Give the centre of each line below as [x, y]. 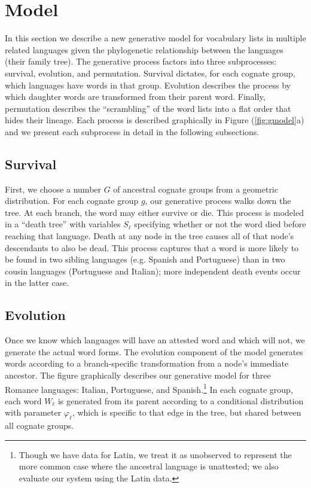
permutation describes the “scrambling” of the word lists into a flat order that [148, 108]
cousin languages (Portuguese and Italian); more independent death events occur [153, 271]
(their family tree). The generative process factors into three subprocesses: [141, 61]
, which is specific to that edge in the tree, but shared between [187, 412]
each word [23, 400]
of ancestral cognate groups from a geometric [196, 189]
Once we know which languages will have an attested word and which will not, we [155, 340]
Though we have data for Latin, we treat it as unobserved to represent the [155, 454]
